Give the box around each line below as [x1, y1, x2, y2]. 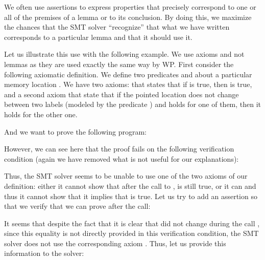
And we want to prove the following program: [4, 126, 147, 137]
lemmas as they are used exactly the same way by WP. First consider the [4, 58, 234, 69]
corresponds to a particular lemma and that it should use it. [4, 31, 192, 42]
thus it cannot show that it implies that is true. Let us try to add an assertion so [4, 190, 257, 201]
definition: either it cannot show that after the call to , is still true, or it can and [4, 180, 256, 191]
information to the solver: [4, 248, 84, 258]
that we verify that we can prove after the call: [4, 201, 151, 211]
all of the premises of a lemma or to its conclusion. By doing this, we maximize [4, 11, 252, 22]
